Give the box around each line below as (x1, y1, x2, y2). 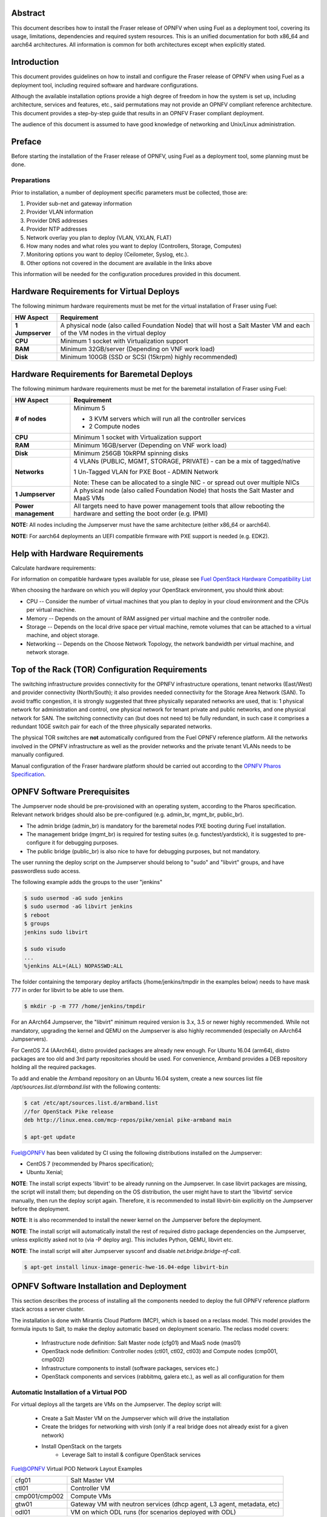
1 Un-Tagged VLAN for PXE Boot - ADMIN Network (73, 468, 219, 476)
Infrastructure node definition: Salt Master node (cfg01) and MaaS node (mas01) (41, 1339, 242, 1346)
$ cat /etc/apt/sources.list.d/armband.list (24, 1100, 159, 1107)
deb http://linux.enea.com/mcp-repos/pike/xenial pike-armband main (24, 1117, 232, 1123)
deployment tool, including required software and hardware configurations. (11, 81, 199, 89)
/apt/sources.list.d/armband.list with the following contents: (11, 1083, 160, 1090)
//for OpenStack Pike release (24, 1108, 114, 1115)
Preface (11, 137, 42, 147)
